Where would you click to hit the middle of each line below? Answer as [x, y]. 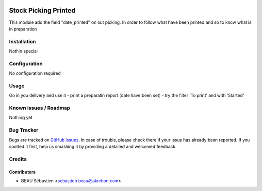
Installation [23, 41]
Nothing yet [21, 118]
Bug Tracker [24, 130]
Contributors [22, 172]
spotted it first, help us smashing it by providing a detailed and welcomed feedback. [93, 146]
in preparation [23, 29]
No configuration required [35, 73]
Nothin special [24, 51]
